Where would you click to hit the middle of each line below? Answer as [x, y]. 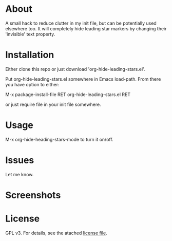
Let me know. [20, 174]
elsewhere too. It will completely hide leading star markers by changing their [86, 28]
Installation [30, 55]
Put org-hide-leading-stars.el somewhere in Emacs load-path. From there [83, 79]
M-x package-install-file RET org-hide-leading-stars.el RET [68, 94]
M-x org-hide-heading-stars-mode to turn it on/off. [60, 139]
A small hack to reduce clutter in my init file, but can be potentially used [81, 23]
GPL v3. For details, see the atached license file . [56, 233]
